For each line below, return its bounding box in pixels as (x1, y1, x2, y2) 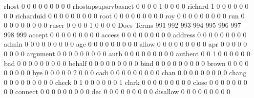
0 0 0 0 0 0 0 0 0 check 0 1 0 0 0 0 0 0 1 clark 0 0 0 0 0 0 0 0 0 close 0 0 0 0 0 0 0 (4, 77, 247, 87)
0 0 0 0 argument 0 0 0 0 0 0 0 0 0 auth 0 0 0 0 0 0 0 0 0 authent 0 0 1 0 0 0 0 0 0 (4, 48, 250, 58)
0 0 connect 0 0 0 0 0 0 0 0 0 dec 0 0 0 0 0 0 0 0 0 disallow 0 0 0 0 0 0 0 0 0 (4, 86, 231, 97)
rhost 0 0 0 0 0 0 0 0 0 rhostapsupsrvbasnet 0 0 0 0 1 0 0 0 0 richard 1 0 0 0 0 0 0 (4, 1, 249, 11)
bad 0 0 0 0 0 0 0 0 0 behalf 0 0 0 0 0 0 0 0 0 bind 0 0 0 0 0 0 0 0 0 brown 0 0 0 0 (4, 58, 249, 68)
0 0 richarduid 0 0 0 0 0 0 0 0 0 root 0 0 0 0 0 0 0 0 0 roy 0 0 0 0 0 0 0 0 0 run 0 (4, 10, 245, 20)
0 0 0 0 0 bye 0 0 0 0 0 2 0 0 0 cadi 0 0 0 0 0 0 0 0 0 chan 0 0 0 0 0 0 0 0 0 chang (4, 67, 247, 78)
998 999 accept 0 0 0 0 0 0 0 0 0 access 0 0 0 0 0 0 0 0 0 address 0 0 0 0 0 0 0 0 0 (4, 29, 247, 39)
